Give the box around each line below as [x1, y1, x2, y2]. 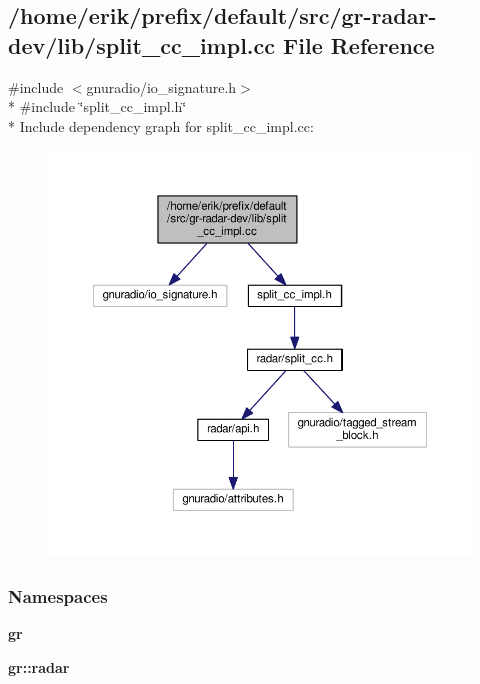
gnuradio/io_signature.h [86, 76, 237, 97]
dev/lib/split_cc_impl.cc [8, 29, 275, 60]
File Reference [283, 29, 435, 60]
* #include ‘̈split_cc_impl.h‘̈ [8, 96, 187, 117]
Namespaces [8, 583, 108, 608]
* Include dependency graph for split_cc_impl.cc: [8, 115, 314, 136]
